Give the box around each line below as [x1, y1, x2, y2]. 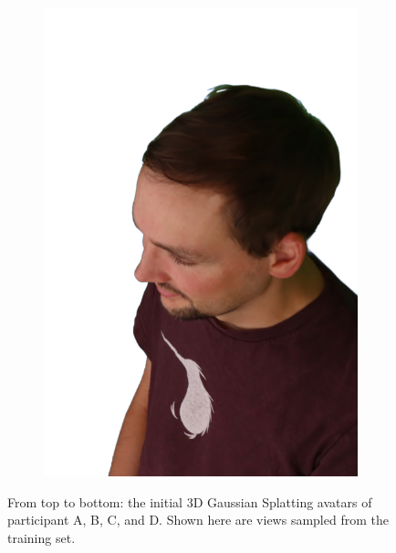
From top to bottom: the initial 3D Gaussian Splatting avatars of [7, 492, 372, 511]
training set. [7, 527, 76, 547]
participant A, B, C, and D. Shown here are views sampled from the [7, 510, 389, 529]
